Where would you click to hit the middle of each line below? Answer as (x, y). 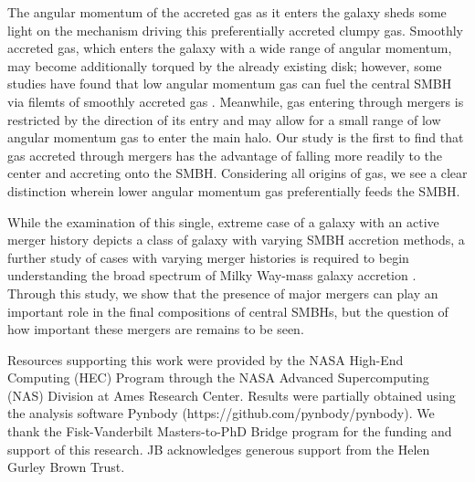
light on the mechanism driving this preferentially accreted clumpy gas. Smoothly (235, 30)
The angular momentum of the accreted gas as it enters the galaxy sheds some (227, 12)
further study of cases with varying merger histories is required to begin (208, 257)
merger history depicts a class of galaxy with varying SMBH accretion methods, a (236, 240)
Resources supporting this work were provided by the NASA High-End (206, 359)
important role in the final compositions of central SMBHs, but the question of (228, 311)
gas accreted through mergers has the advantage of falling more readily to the (225, 155)
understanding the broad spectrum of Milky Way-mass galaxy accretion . (212, 275)
